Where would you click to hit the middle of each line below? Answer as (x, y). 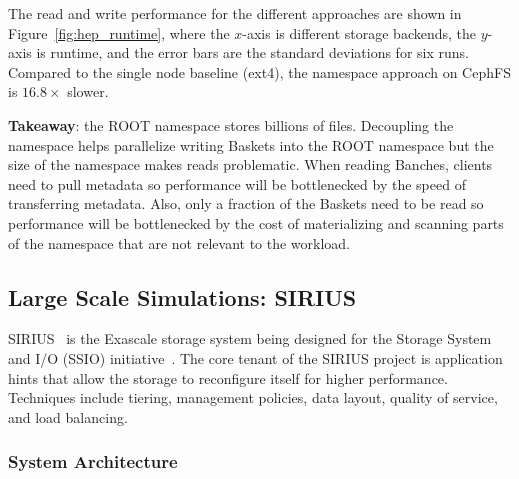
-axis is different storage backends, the (359, 32)
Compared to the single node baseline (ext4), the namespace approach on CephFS (259, 71)
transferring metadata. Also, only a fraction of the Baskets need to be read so (246, 203)
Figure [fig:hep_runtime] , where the (119, 32)
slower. (88, 91)
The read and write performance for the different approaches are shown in (235, 13)
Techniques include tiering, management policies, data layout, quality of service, (253, 397)
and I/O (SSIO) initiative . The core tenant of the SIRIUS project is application (255, 357)
